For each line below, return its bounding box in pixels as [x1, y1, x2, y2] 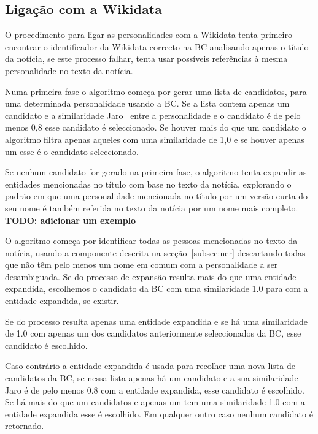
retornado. [5, 419, 44, 432]
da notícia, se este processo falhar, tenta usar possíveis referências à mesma [5, 52, 288, 65]
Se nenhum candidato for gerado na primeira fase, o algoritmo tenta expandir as [5, 166, 307, 178]
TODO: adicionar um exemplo [5, 213, 136, 226]
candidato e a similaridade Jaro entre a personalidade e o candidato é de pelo [5, 108, 301, 121]
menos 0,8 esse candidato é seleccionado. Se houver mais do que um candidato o [5, 121, 306, 134]
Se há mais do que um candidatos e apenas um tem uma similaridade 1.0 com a [5, 395, 305, 408]
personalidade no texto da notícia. [5, 64, 133, 77]
